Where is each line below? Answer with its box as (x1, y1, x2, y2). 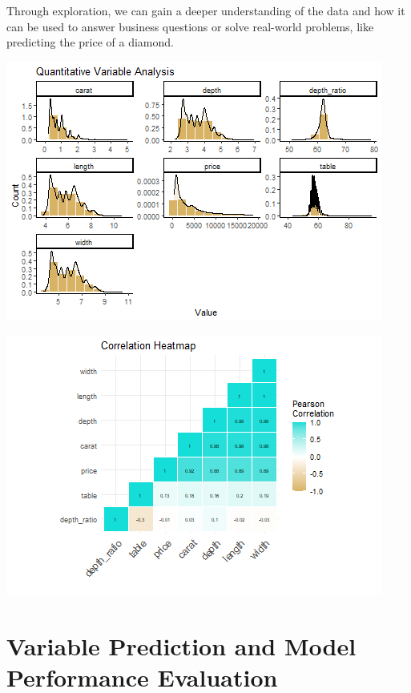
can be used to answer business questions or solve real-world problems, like (6, 18, 374, 34)
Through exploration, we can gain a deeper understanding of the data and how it (6, 2, 405, 18)
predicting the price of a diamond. (6, 34, 174, 50)
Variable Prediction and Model (6, 630, 357, 663)
